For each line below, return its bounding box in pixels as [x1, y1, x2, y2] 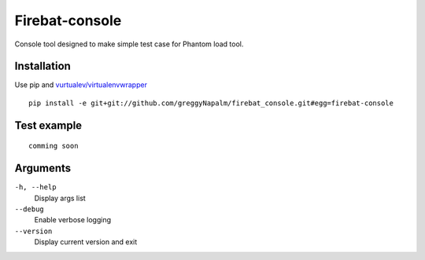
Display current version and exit [34, 237, 138, 247]
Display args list [34, 193, 86, 203]
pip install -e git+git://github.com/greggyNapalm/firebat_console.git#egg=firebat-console [28, 98, 394, 108]
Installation [14, 60, 71, 73]
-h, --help [14, 183, 57, 192]
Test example [14, 119, 83, 132]
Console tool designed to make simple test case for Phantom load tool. [14, 39, 244, 49]
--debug [14, 204, 45, 214]
